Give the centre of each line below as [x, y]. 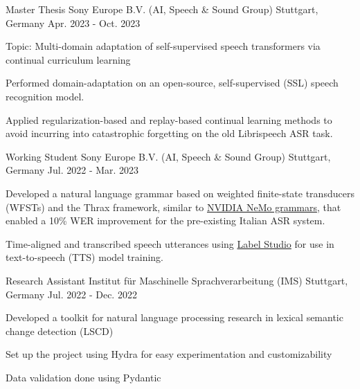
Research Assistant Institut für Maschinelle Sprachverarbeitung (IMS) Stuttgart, [177, 280]
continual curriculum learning [68, 59]
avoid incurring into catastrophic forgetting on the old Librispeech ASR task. [169, 133]
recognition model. [45, 96]
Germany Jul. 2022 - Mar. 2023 [72, 170]
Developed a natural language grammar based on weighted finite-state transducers [180, 193]
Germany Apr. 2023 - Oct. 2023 [73, 22]
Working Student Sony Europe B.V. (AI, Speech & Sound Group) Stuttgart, [168, 156]
